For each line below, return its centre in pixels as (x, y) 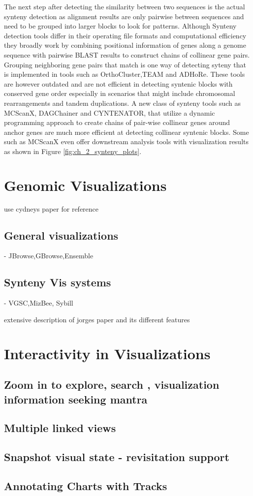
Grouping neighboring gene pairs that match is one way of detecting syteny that (125, 64)
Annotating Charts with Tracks (86, 485)
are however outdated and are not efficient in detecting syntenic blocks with (118, 83)
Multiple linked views (60, 428)
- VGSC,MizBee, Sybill (39, 303)
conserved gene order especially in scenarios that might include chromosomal (120, 93)
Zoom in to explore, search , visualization (112, 385)
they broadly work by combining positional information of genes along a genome (125, 45)
